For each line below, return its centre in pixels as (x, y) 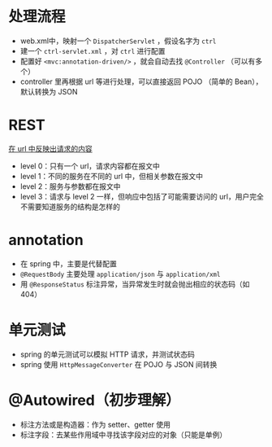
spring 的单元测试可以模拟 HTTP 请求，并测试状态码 (107, 354)
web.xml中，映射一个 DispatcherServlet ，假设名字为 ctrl (118, 41)
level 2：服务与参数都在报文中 (70, 186)
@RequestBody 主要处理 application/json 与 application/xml (120, 274)
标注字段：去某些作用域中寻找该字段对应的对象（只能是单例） (123, 434)
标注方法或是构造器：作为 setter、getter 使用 (95, 424)
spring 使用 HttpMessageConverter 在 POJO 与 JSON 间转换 (119, 364)
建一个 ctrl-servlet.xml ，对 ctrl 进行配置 (93, 50)
